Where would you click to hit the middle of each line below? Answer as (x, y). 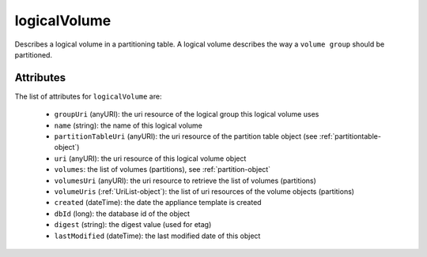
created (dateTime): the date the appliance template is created (158, 203)
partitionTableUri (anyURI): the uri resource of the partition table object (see (186, 136)
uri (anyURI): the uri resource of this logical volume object (150, 158)
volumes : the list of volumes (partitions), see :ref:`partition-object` (162, 169)
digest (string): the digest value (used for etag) (133, 225)
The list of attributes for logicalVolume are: (88, 96)
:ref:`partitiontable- (350, 136)
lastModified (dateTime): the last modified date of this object (157, 236)
